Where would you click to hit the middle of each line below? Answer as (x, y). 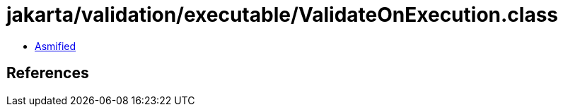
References (48, 73)
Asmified (56, 46)
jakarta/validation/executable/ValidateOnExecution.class (283, 15)
